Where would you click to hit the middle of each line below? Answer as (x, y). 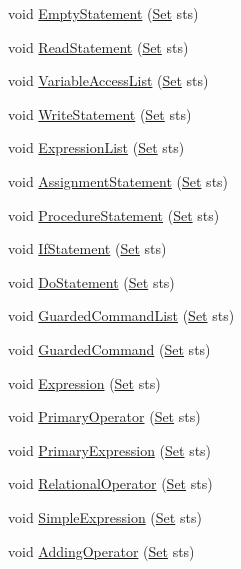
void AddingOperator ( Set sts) (101, 550)
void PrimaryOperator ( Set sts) (104, 416)
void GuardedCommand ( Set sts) (109, 348)
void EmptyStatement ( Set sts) (103, 13)
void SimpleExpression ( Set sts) (105, 516)
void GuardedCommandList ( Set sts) (121, 315)
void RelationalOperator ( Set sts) (110, 483)
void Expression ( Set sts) (84, 382)
